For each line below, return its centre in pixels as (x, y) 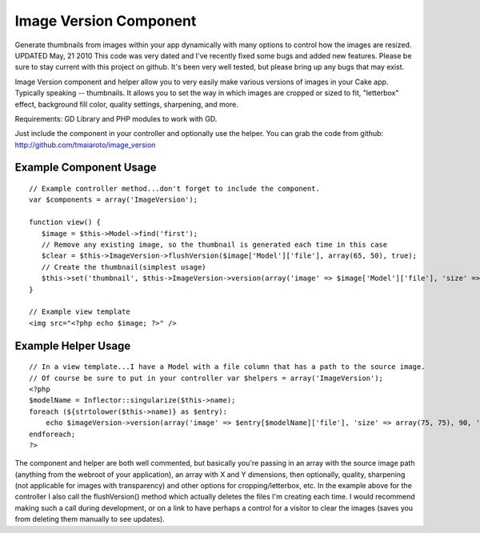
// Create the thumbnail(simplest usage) (124, 267)
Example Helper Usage (73, 345)
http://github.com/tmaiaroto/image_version (85, 145)
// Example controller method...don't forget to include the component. (174, 189)
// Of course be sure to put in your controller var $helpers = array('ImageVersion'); (206, 378)
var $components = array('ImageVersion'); (114, 200)
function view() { (65, 222)
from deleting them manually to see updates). (90, 519)
